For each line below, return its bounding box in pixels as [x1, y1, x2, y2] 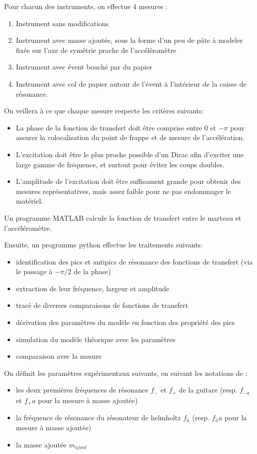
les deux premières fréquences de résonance [16, 384, 148, 395]
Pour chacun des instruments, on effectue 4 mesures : [4, 1, 167, 11]
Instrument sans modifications [16, 18, 109, 28]
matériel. [16, 196, 43, 206]
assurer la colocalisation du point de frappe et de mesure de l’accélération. [16, 132, 245, 143]
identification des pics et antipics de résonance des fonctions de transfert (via [16, 256, 253, 267]
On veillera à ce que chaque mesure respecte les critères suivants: [4, 105, 204, 116]
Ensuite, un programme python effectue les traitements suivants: [4, 239, 203, 250]
